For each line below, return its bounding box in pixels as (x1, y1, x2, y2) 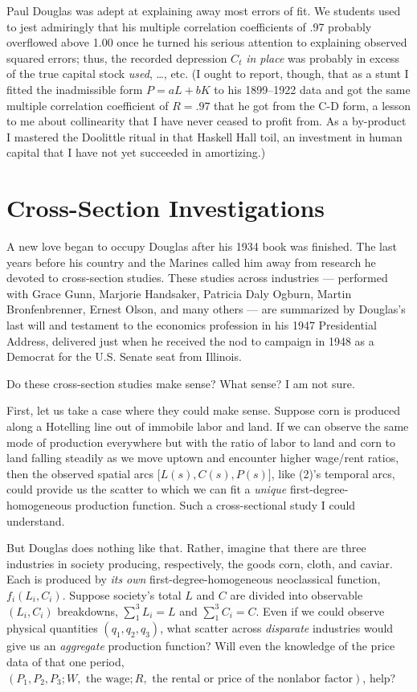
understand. (6, 512, 65, 529)
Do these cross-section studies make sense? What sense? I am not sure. (6, 375, 355, 391)
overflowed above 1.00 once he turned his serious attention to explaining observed (6, 34, 407, 51)
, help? (362, 669, 396, 686)
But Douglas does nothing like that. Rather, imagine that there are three (6, 539, 366, 556)
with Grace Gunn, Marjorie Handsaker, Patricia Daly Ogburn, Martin (6, 285, 352, 301)
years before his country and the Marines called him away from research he (6, 253, 376, 270)
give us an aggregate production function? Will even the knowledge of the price (6, 637, 395, 654)
